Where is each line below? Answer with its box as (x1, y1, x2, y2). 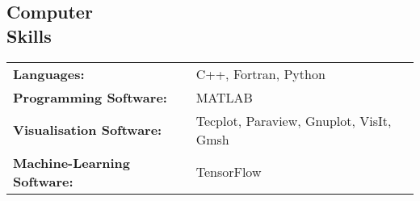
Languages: (13, 64, 85, 83)
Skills (6, 23, 52, 48)
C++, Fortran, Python (195, 64, 325, 83)
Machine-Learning (13, 153, 130, 172)
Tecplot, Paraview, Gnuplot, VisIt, (195, 111, 392, 130)
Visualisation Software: (13, 120, 162, 140)
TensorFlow (195, 162, 262, 182)
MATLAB (195, 87, 253, 107)
